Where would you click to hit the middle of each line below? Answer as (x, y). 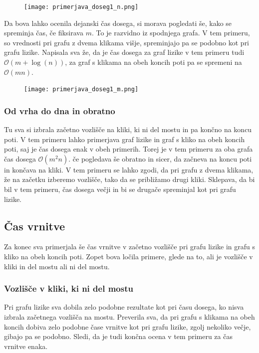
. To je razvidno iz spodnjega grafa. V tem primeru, (171, 33)
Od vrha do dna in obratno (60, 110)
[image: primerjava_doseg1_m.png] (81, 89)
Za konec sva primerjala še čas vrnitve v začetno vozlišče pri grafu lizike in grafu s (130, 247)
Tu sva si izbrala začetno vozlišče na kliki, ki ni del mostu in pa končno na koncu (128, 129)
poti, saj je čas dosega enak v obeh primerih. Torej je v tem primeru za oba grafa (129, 149)
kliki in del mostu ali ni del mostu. (57, 266)
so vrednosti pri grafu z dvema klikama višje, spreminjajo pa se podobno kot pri (127, 42)
